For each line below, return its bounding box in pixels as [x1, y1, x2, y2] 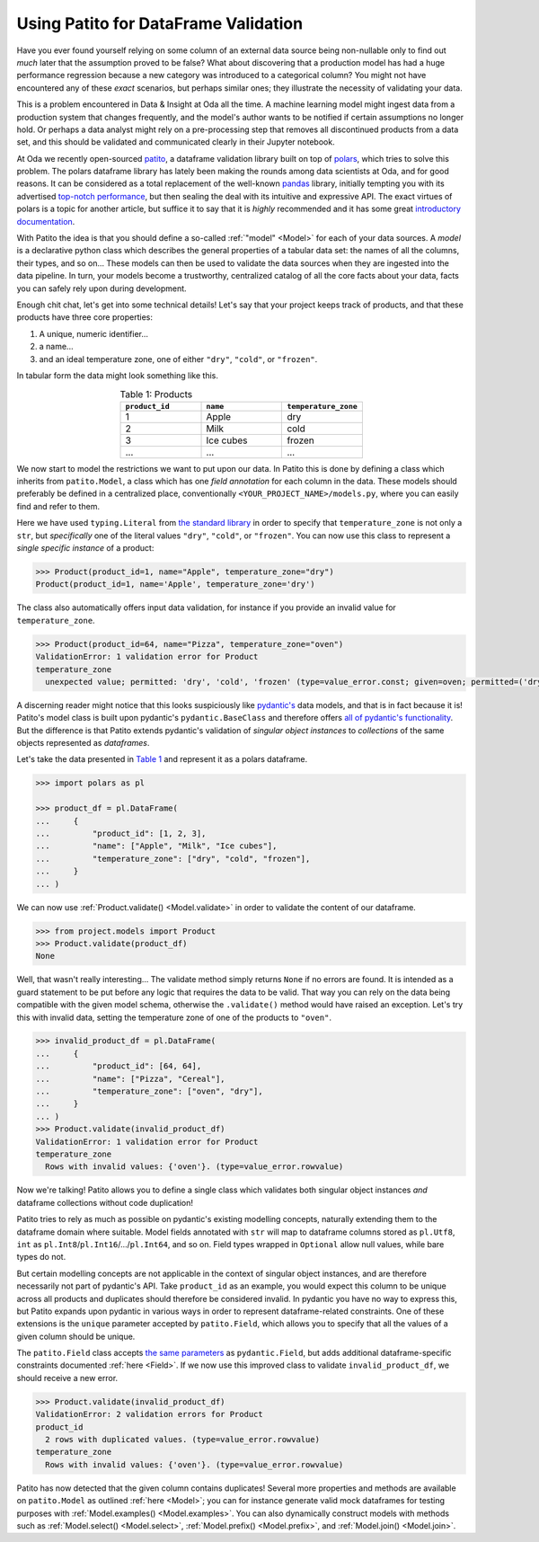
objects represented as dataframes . [16, 738, 150, 749]
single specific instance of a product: [16, 543, 155, 554]
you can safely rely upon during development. [16, 283, 188, 294]
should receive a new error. [16, 1372, 119, 1383]
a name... [39, 341, 74, 352]
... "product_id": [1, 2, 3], [35, 829, 207, 839]
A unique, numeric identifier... [39, 328, 148, 339]
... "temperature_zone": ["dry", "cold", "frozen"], [35, 854, 311, 864]
